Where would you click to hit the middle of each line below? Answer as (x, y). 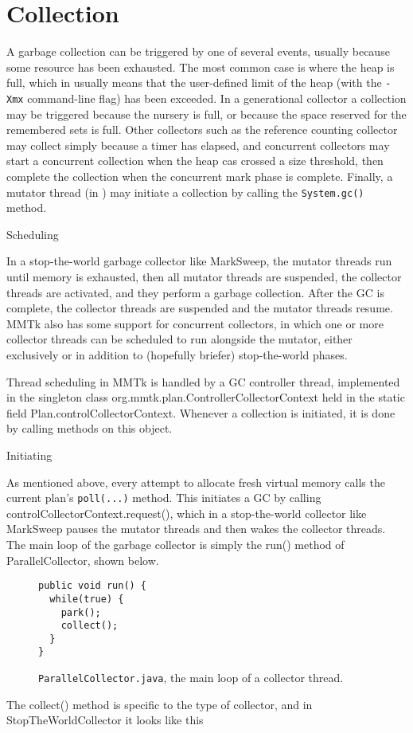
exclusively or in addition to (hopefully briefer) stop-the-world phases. (177, 355)
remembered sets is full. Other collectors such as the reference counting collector (202, 129)
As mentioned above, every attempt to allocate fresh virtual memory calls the (196, 482)
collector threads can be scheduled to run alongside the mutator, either (179, 339)
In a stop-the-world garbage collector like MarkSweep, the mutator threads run (199, 261)
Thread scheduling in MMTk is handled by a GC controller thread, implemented (203, 381)
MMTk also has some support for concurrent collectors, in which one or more (195, 323)
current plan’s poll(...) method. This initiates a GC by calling (164, 498)
